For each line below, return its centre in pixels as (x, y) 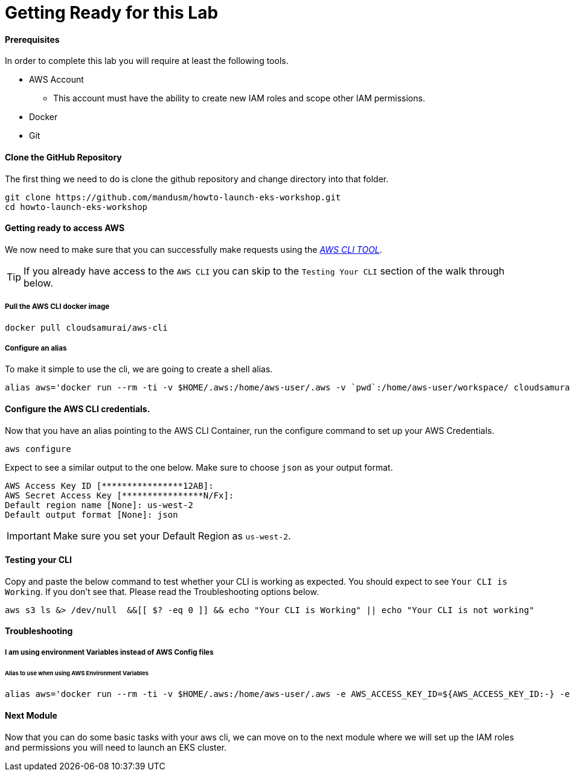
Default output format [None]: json (91, 514)
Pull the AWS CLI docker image (57, 307)
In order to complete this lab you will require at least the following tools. (147, 61)
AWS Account (56, 80)
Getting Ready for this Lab (112, 13)
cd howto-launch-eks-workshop (76, 207)
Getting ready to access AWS (65, 228)
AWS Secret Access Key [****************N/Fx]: (120, 495)
